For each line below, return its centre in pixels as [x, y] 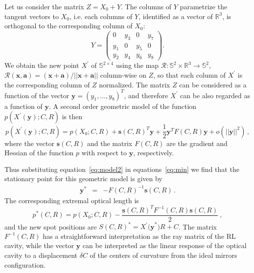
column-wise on [123, 74]
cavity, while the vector [39, 245]
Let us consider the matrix [44, 6]
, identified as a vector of [176, 16]
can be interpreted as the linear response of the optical [164, 245]
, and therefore [146, 95]
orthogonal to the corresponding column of [69, 26]
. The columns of [146, 6]
